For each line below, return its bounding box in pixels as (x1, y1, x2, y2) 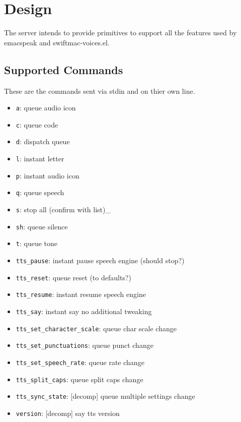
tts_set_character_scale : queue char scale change (16, 323, 177, 333)
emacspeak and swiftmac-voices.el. (4, 37, 110, 47)
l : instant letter (16, 153, 64, 164)
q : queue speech (16, 187, 64, 198)
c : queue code (16, 119, 58, 130)
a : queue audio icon (16, 102, 76, 113)
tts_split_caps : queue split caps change (16, 374, 143, 384)
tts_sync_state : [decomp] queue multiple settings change (16, 391, 195, 401)
